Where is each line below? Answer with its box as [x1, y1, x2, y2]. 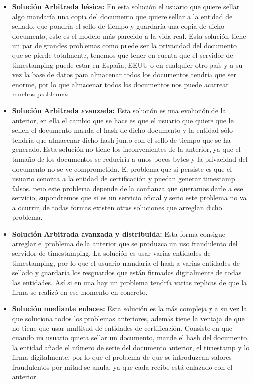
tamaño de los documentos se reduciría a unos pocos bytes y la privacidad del [12, 153, 248, 164]
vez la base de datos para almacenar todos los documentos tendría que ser [12, 69, 237, 80]
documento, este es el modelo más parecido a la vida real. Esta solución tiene [12, 30, 246, 41]
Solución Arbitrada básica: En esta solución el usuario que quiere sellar [12, 1, 240, 11]
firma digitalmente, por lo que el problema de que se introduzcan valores [12, 352, 232, 362]
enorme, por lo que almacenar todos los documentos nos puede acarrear [12, 79, 229, 89]
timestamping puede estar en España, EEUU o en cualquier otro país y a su [12, 59, 243, 70]
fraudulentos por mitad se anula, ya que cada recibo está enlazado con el [12, 361, 233, 372]
